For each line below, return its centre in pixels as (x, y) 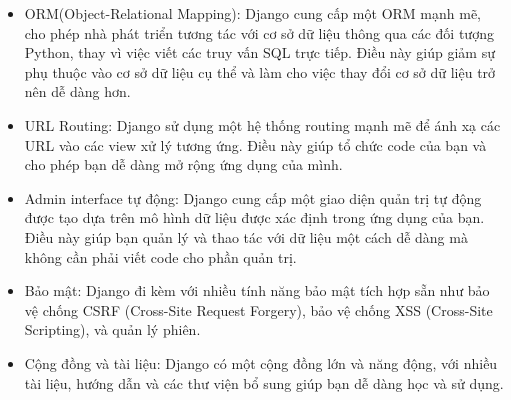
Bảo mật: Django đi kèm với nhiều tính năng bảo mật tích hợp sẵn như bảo (257, 290)
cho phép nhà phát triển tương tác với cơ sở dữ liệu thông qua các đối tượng (259, 32)
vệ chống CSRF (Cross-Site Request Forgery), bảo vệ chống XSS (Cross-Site (258, 309)
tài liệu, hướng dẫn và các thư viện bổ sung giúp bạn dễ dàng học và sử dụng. (264, 382)
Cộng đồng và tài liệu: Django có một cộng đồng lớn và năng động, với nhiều (261, 362)
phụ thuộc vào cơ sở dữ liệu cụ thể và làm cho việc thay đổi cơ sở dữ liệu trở (260, 71)
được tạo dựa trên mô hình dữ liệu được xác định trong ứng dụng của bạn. (254, 217)
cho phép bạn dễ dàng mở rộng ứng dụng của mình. (183, 164)
